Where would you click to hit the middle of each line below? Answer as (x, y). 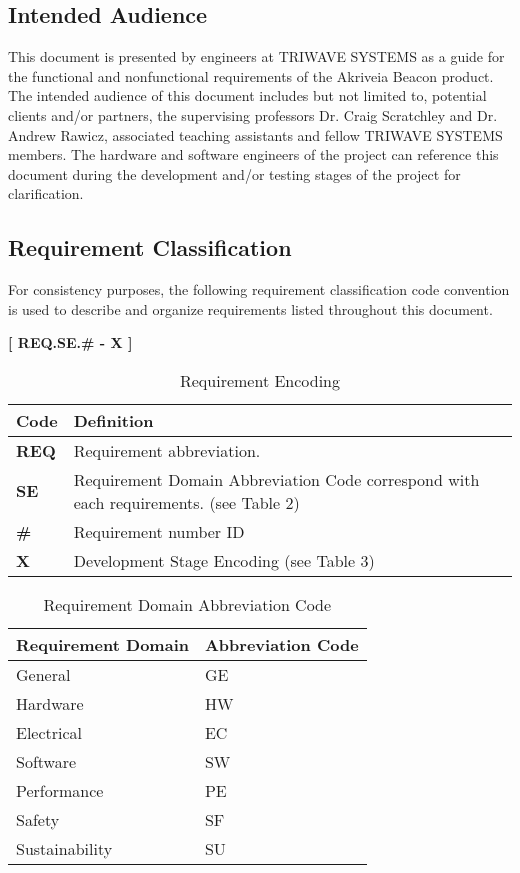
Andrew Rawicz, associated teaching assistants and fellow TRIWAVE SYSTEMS (255, 134)
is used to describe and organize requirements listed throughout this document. (250, 308)
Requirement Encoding (260, 380)
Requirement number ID (159, 531)
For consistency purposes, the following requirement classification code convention (259, 289)
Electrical (49, 732)
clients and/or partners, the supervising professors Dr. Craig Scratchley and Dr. (253, 114)
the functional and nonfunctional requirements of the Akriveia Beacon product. (251, 75)
